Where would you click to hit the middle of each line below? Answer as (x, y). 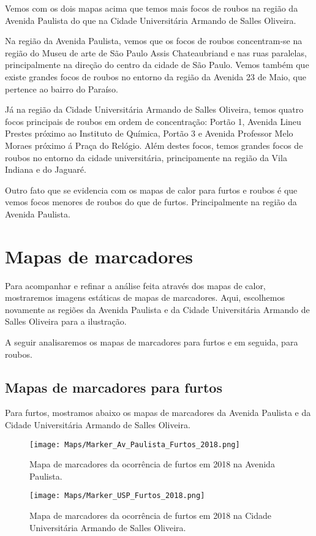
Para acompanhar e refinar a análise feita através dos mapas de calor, (135, 285)
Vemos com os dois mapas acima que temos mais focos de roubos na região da (152, 8)
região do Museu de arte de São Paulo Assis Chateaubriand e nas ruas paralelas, (156, 52)
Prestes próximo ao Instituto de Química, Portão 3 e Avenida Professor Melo (149, 133)
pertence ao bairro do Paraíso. (62, 89)
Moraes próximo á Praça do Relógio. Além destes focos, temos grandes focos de (154, 145)
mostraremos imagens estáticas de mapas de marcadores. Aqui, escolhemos (145, 297)
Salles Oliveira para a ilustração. (66, 321)
